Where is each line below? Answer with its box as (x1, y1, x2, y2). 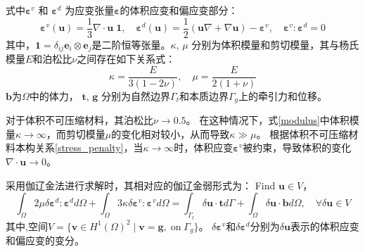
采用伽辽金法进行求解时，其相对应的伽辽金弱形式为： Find (6, 177, 276, 192)
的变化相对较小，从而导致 (111, 126, 230, 141)
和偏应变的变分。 (6, 233, 84, 248)
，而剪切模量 (46, 126, 105, 141)
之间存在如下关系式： (77, 51, 176, 66)
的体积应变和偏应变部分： (120, 3, 238, 17)
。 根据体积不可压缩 (256, 126, 349, 141)
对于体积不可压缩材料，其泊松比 (6, 113, 153, 127)
